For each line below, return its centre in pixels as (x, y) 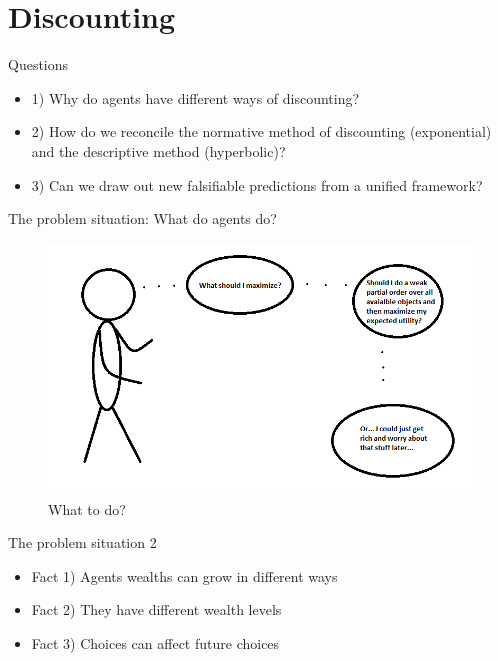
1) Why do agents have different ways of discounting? (195, 97)
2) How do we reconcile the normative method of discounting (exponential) (261, 131)
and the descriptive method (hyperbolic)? (158, 150)
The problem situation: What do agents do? (142, 218)
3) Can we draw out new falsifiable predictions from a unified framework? (257, 184)
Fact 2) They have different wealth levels (156, 609)
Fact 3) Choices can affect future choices (155, 643)
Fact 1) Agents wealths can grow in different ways (184, 575)
